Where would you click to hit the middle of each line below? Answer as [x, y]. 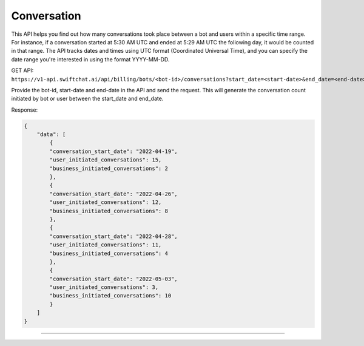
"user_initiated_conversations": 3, [104, 287]
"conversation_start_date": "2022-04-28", [114, 236]
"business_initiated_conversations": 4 [109, 253]
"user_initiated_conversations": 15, [106, 160]
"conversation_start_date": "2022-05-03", [114, 279]
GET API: [22, 70]
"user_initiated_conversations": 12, [106, 202]
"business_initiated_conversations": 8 [109, 211]
